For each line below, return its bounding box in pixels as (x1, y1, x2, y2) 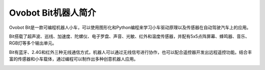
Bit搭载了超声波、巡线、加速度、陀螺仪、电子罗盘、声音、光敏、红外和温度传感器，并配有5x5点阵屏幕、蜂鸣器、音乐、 (9, 33, 250, 39)
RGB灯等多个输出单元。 (9, 40, 57, 46)
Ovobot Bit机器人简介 (9, 7, 97, 18)
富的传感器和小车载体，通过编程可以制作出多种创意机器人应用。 (9, 56, 138, 62)
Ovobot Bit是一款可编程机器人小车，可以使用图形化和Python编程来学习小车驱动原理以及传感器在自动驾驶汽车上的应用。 (9, 24, 251, 30)
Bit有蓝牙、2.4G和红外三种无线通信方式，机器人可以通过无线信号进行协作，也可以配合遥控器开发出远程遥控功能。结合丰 (9, 49, 252, 55)
